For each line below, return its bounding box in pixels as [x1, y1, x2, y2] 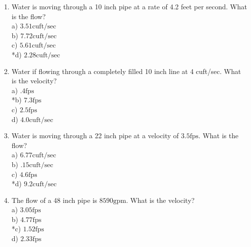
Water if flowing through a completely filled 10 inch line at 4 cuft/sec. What [11, 66, 241, 76]
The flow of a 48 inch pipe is [11, 195, 98, 205]
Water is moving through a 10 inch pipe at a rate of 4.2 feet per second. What [11, 1, 247, 11]
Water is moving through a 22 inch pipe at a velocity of [11, 130, 179, 141]
